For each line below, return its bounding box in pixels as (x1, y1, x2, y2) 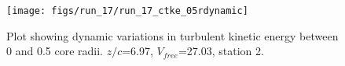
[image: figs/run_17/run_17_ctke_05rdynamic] (6, 5, 248, 16)
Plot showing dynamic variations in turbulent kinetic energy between (6, 27, 339, 43)
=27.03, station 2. (178, 43, 264, 59)
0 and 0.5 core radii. (6, 43, 103, 59)
